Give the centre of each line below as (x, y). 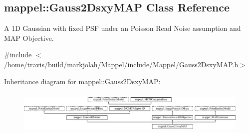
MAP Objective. (29, 38)
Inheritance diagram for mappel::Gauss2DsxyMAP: (82, 81)
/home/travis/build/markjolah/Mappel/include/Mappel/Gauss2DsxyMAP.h (121, 64)
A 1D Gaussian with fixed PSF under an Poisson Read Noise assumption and (123, 28)
